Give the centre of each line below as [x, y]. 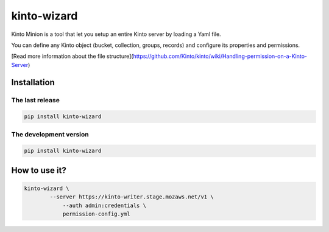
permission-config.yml [96, 214]
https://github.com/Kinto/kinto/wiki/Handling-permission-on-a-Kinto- [220, 56]
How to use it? [39, 170]
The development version [50, 134]
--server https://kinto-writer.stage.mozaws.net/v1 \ [132, 197]
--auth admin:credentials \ [104, 205]
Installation [33, 82]
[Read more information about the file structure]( [72, 56]
